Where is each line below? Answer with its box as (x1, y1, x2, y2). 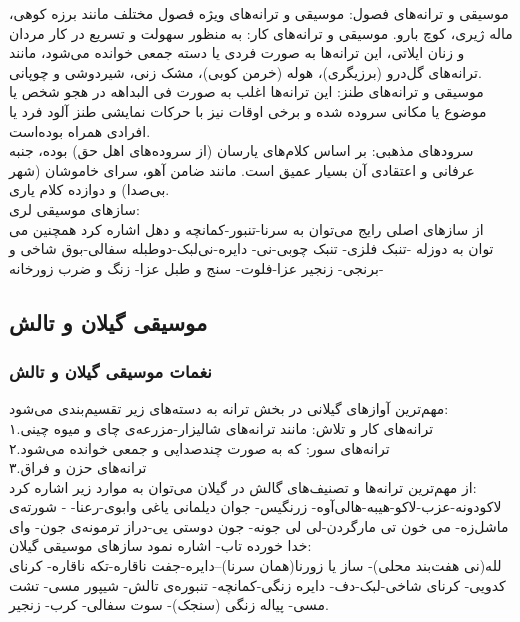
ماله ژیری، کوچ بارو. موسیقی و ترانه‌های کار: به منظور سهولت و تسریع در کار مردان (9, 22, 513, 43)
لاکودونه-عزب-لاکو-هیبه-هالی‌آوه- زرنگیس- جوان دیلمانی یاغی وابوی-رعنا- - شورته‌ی (9, 496, 502, 517)
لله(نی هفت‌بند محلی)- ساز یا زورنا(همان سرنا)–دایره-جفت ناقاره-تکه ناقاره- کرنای (9, 555, 502, 576)
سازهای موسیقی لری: (9, 198, 140, 219)
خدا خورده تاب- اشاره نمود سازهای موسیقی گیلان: (9, 535, 312, 556)
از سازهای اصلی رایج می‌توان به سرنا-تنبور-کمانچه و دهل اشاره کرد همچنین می (9, 218, 484, 239)
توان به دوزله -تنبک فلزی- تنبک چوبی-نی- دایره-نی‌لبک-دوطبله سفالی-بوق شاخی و (9, 238, 494, 259)
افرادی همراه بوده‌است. (9, 120, 151, 141)
